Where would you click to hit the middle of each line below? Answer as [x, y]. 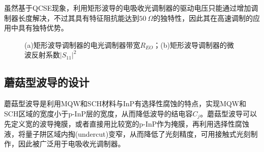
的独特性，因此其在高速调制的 [203, 18]
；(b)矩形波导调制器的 [190, 44]
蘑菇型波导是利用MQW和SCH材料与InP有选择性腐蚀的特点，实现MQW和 [125, 103]
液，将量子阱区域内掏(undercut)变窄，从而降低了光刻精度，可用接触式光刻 [127, 133]
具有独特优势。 [43, 28]
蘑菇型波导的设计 [47, 82]
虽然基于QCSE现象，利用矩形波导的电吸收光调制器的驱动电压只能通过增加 [128, 8]
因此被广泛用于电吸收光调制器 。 [71, 144]
